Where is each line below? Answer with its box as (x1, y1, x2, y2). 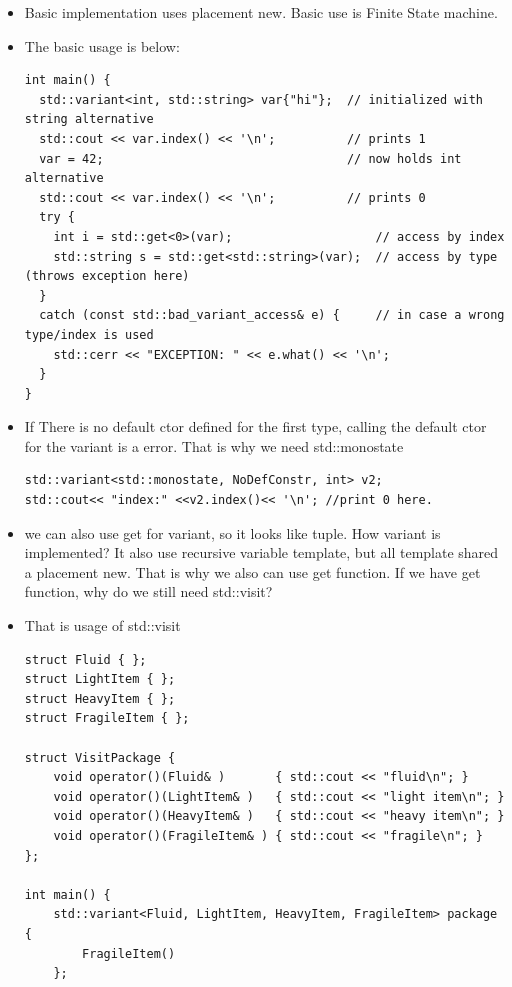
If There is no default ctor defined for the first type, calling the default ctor (24, 416, 487, 437)
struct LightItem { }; (24, 672, 176, 687)
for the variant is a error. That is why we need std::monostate (24, 435, 404, 456)
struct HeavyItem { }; (24, 691, 176, 706)
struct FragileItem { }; (24, 711, 190, 726)
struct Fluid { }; (24, 652, 147, 667)
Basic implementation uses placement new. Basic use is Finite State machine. (24, 2, 498, 22)
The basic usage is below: (24, 35, 180, 56)
